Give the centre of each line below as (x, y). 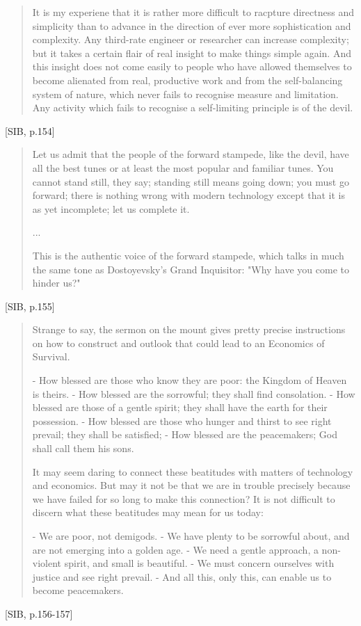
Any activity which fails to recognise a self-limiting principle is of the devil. (193, 107)
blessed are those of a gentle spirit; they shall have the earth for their (180, 407)
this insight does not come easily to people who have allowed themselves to (192, 66)
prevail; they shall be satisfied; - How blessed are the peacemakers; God (185, 434)
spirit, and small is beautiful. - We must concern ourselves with (199, 563)
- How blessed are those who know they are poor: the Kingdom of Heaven (190, 380)
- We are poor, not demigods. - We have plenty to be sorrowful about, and (191, 536)
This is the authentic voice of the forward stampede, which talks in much (188, 255)
